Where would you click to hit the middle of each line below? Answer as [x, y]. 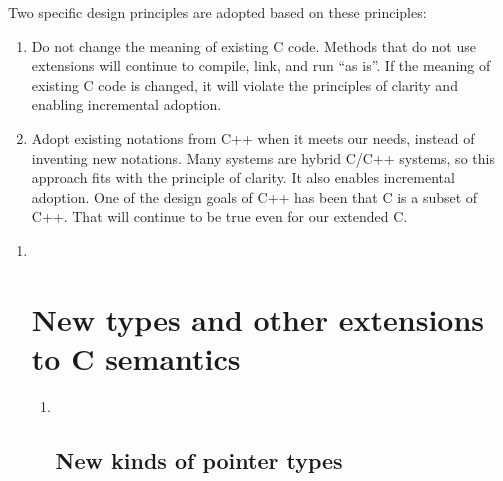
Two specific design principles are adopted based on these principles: [217, 12]
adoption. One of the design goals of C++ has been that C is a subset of [254, 196]
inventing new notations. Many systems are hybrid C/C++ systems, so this [263, 157]
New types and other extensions [258, 318]
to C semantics [136, 357]
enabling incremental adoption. [126, 104]
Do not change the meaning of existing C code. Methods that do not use [253, 45]
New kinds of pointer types [199, 459]
